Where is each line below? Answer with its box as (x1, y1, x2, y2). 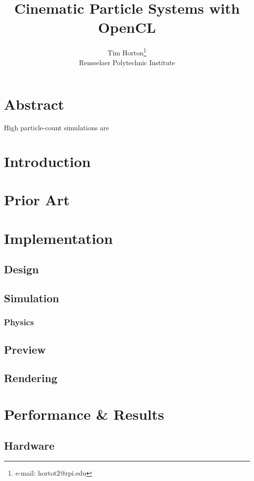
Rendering (4, 370, 58, 385)
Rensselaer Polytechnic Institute (79, 57, 175, 67)
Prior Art (4, 190, 70, 210)
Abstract (4, 94, 64, 114)
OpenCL (98, 17, 156, 37)
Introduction (4, 151, 91, 171)
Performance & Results (4, 404, 164, 424)
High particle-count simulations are (4, 122, 109, 133)
